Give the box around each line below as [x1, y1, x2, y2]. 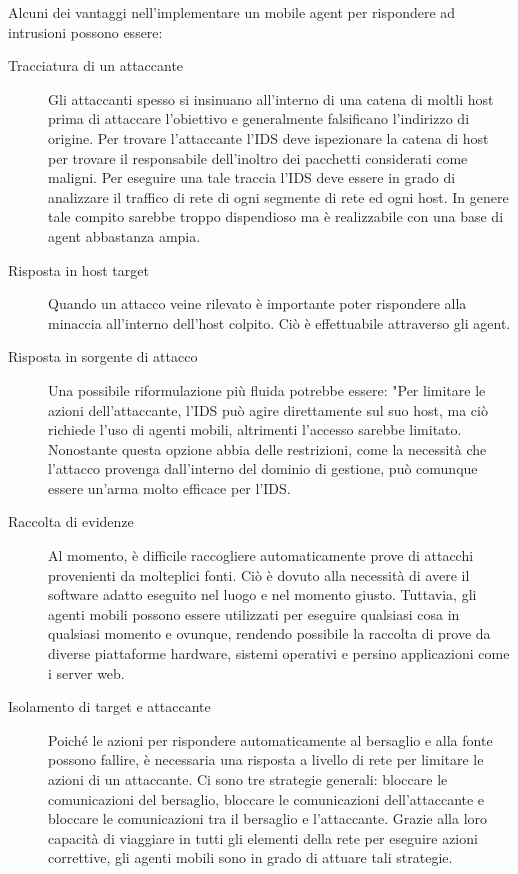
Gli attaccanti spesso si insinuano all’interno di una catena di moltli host [48, 88, 494, 109]
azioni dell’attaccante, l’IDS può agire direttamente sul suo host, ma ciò [48, 399, 488, 420]
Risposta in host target [8, 259, 149, 280]
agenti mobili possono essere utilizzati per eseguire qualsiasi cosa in [48, 603, 460, 624]
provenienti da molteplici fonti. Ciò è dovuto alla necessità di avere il [48, 564, 470, 585]
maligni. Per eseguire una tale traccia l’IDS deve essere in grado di [48, 167, 456, 188]
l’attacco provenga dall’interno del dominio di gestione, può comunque [48, 458, 478, 479]
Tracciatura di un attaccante [8, 55, 184, 76]
